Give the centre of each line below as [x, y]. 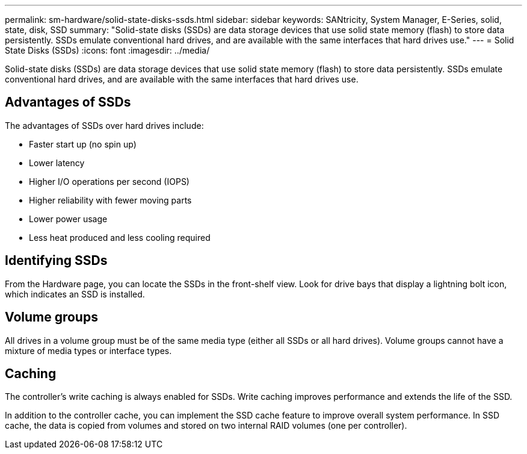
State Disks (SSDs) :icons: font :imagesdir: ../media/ [107, 50]
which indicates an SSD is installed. [75, 294]
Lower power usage [68, 219]
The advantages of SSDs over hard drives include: [104, 125]
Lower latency [57, 163]
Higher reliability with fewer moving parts [110, 200]
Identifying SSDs [56, 261]
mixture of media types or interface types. [88, 350]
